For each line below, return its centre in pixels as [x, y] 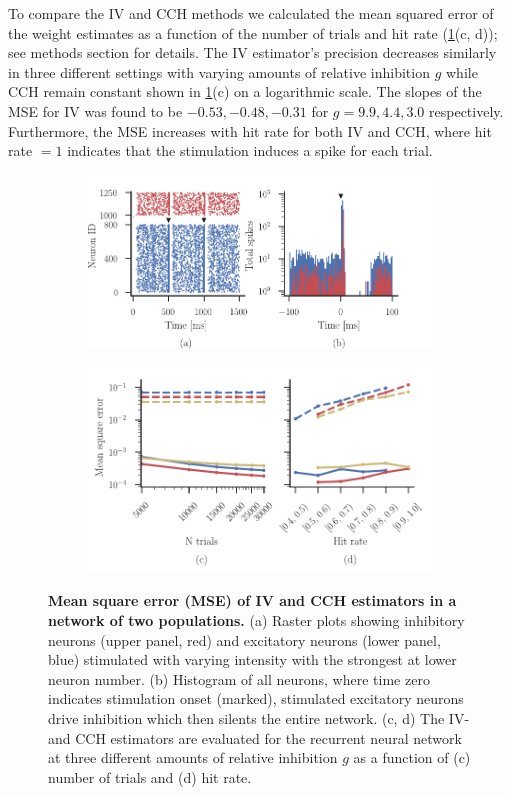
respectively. [466, 110]
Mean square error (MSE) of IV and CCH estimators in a [252, 600]
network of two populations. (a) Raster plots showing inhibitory [256, 620]
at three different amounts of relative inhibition [193, 757]
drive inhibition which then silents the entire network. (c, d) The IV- [259, 718]
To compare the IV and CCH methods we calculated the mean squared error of [251, 13]
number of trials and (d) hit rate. [150, 776]
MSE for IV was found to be [95, 110]
